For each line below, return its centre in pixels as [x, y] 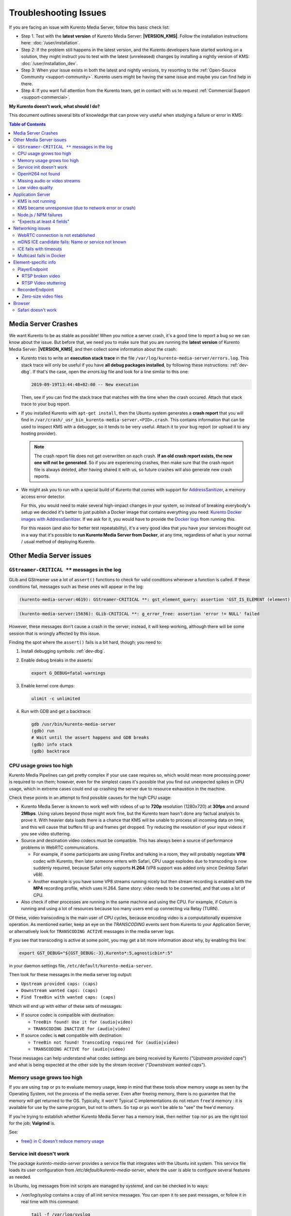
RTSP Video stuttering [44, 283]
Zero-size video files [42, 296]
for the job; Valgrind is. [32, 1123]
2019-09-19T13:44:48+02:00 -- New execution [85, 385]
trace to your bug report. [46, 404]
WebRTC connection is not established [57, 235]
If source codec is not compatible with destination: [72, 1036]
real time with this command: [50, 1201]
